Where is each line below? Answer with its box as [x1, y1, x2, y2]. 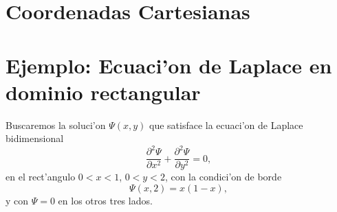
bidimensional [6, 131, 64, 145]
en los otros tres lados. [58, 193, 153, 208]
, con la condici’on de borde [164, 169, 282, 184]
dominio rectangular [6, 78, 201, 106]
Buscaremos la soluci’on [6, 117, 106, 132]
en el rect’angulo [6, 169, 76, 184]
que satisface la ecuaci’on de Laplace [149, 117, 303, 132]
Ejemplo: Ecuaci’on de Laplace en [6, 51, 332, 79]
